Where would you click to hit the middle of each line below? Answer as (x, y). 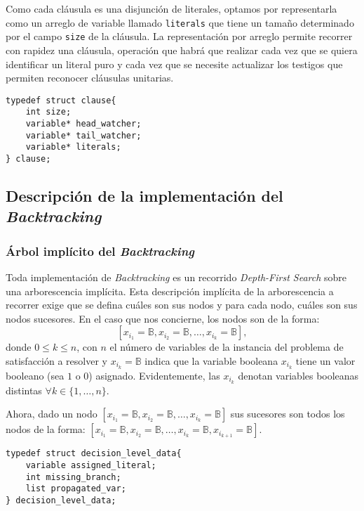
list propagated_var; (76, 489)
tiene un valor (325, 360)
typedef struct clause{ (61, 100)
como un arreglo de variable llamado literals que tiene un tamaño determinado (180, 22)
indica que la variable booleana (211, 360)
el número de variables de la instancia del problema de (227, 347)
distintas (24, 390)
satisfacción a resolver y (56, 360)
